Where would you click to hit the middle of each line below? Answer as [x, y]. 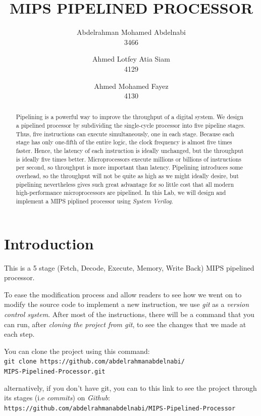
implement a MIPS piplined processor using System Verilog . [94, 201]
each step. [19, 334]
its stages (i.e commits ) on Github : [57, 398]
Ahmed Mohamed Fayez [131, 86]
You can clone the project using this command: [77, 351]
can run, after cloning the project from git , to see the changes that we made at [125, 324]
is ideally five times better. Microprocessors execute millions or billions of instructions [128, 159]
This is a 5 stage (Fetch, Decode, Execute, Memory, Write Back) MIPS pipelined [129, 267]
